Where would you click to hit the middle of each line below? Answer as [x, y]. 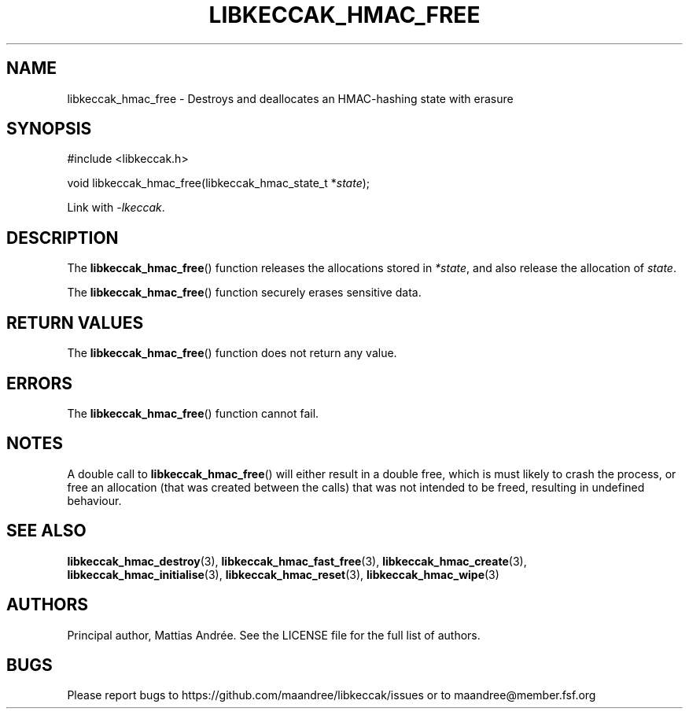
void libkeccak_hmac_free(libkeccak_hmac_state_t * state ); [219, 183]
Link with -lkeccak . [116, 208]
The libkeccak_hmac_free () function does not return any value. [232, 353]
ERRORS [40, 383]
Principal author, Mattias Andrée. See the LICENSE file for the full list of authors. [274, 635]
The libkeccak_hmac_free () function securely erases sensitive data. [244, 293]
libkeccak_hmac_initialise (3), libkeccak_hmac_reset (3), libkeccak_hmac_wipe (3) [283, 574]
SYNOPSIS [49, 129]
